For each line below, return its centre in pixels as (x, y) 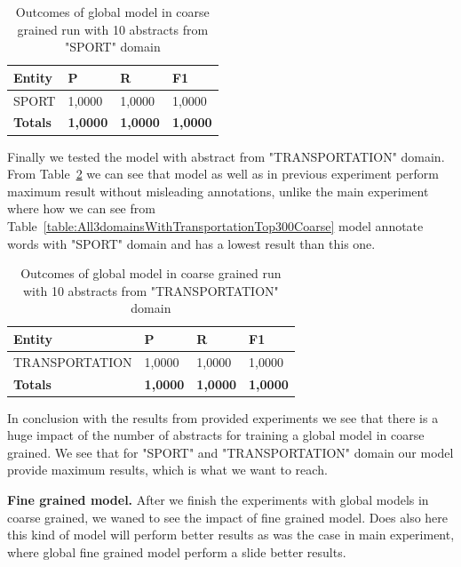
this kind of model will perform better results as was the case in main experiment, (231, 535)
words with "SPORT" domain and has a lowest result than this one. (191, 243)
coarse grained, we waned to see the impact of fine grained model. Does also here (228, 517)
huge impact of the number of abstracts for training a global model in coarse (216, 435)
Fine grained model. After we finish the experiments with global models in (218, 500)
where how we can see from (81, 208)
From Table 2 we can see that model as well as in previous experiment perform (223, 174)
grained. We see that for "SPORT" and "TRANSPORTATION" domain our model (230, 452)
